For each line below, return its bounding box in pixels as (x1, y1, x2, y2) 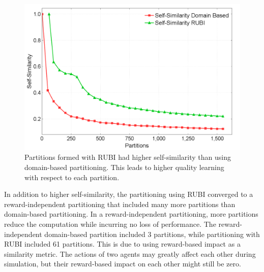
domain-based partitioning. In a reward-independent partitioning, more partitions (4, 209, 258, 219)
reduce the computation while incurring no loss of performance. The (4, 218, 216, 229)
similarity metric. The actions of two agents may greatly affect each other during (4, 248, 256, 259)
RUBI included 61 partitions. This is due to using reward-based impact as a (4, 239, 241, 249)
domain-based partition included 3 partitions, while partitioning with (44, 228, 260, 239)
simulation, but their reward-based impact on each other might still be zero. (4, 258, 241, 269)
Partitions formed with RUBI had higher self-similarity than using (24, 152, 231, 162)
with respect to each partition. (24, 172, 120, 182)
